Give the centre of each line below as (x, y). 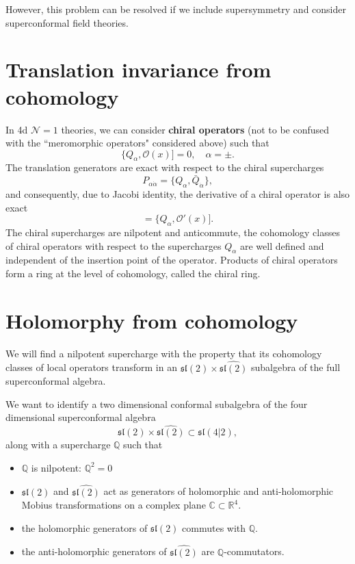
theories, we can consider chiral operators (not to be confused (195, 129)
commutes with (214, 527)
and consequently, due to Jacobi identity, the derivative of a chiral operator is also (178, 194)
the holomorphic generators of (84, 527)
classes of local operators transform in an (91, 367)
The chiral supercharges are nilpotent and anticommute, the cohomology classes (173, 232)
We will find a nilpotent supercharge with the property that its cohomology (164, 353)
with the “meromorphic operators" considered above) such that (137, 143)
